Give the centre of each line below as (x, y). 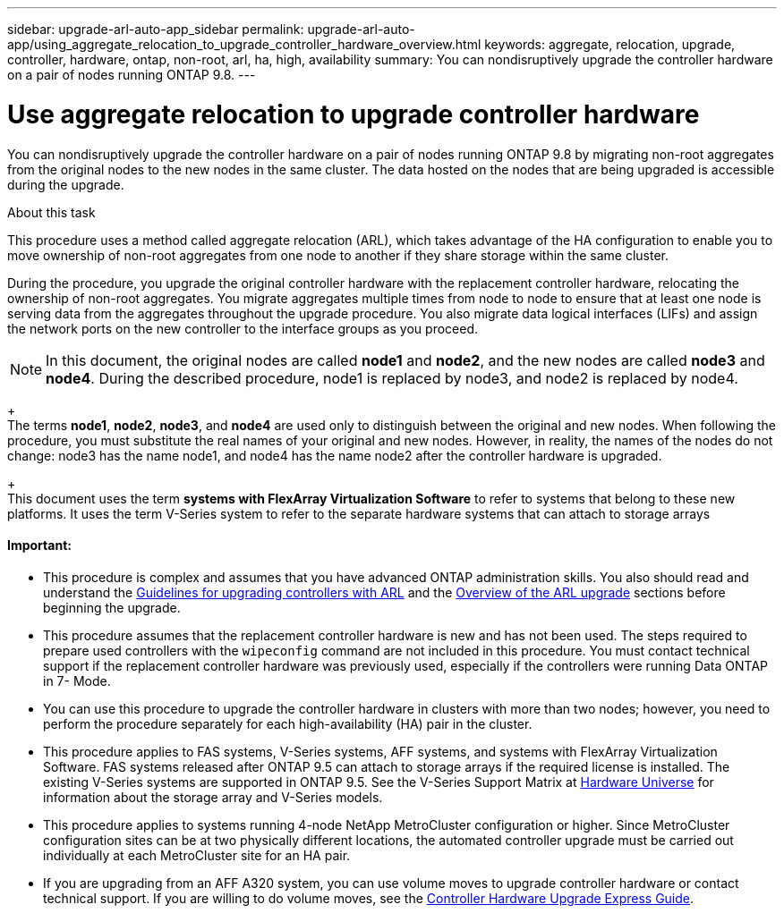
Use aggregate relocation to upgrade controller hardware (354, 114)
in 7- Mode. (77, 681)
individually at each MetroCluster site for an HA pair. (197, 855)
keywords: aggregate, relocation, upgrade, (610, 44)
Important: (39, 545)
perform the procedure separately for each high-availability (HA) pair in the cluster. (288, 723)
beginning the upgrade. (112, 607)
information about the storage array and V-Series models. (213, 797)
